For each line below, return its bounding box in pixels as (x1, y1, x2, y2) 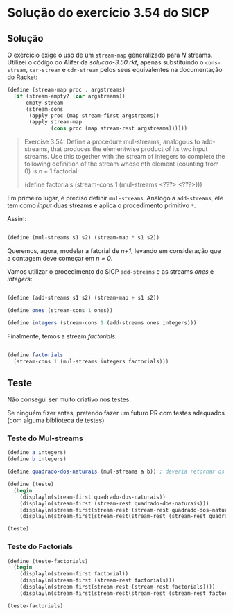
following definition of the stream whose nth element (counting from (24, 159, 220, 168)
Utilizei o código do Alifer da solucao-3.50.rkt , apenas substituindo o (7, 58, 204, 67)
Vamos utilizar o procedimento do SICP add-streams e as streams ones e (7, 268, 214, 275)
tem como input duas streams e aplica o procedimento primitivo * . (7, 201, 196, 209)
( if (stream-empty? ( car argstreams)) (13, 92, 126, 100)
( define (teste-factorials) (7, 557, 89, 564)
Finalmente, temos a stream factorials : (7, 331, 117, 340)
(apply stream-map (28, 119, 82, 125)
